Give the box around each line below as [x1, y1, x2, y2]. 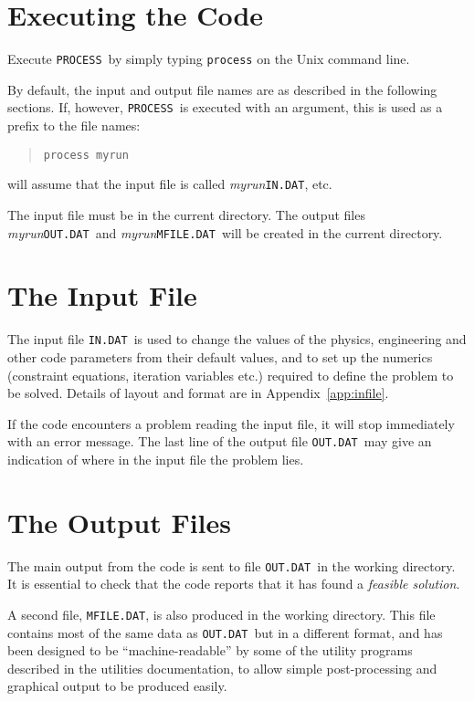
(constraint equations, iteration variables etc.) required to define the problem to [7, 365, 454, 384]
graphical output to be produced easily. [7, 676, 227, 696]
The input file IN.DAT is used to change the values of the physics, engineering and [7, 330, 467, 349]
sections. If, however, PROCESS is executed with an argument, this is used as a [7, 98, 443, 117]
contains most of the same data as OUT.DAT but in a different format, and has [7, 623, 443, 642]
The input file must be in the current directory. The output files [7, 204, 365, 224]
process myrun [43, 148, 129, 162]
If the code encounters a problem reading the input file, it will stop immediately [7, 413, 455, 433]
